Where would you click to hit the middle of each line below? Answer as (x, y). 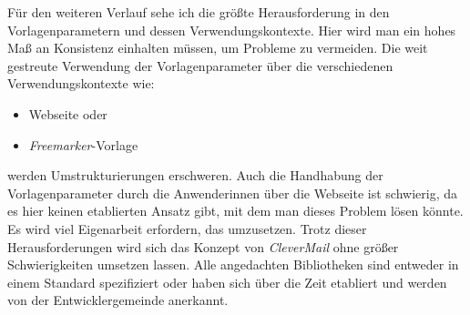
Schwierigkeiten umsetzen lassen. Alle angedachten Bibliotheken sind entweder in (233, 264)
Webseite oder (68, 113)
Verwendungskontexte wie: (81, 83)
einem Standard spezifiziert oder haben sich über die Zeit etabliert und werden (227, 282)
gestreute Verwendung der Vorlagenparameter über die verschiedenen (200, 65)
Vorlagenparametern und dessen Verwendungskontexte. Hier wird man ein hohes (232, 30)
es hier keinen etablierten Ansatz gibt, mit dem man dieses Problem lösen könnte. (235, 211)
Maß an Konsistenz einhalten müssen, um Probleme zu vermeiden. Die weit (218, 48)
